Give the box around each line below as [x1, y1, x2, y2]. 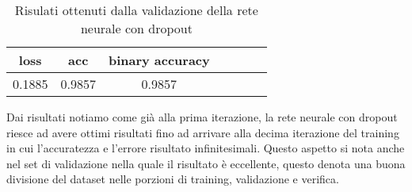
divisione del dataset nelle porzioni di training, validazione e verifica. [6, 171, 339, 187]
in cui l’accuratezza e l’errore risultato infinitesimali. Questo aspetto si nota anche [6, 140, 405, 156]
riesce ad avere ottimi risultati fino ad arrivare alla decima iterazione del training [6, 124, 399, 140]
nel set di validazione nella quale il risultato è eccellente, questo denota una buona [6, 155, 406, 171]
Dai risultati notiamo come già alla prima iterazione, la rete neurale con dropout [6, 109, 398, 125]
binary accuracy [108, 51, 210, 69]
